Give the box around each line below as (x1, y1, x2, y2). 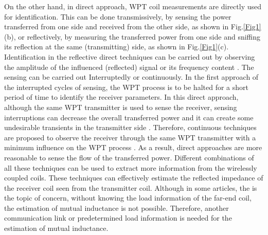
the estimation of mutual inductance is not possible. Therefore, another (4, 202, 229, 213)
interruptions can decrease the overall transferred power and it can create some (4, 112, 254, 122)
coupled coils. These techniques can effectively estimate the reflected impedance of (4, 172, 263, 183)
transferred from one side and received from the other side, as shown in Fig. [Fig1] (4, 21, 261, 32)
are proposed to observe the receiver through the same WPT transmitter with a (4, 132, 256, 142)
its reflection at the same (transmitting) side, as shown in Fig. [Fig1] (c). (4, 41, 229, 52)
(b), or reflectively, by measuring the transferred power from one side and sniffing (4, 31, 261, 42)
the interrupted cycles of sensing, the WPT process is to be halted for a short (4, 81, 248, 92)
